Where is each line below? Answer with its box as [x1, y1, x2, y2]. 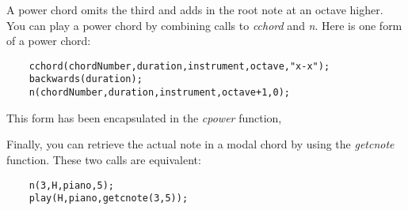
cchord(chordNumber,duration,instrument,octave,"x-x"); [29, 60, 330, 72]
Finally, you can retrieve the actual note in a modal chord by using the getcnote [6, 136, 395, 152]
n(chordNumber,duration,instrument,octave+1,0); [29, 87, 290, 99]
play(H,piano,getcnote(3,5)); [29, 193, 189, 204]
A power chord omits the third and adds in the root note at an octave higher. [6, 2, 383, 17]
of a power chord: [6, 32, 91, 49]
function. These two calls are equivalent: [6, 151, 201, 167]
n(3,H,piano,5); [29, 179, 115, 191]
